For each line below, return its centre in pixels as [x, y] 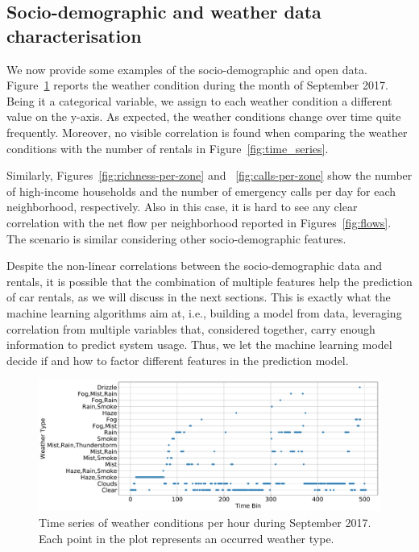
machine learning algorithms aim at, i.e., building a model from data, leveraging [204, 312]
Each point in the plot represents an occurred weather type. [187, 538]
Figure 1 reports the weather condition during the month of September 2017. [197, 85]
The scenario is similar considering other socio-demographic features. [176, 238]
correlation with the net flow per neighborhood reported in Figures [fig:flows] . [199, 222]
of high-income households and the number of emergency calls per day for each [201, 191]
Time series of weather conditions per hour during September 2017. [205, 523]
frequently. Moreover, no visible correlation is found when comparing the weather [207, 132]
